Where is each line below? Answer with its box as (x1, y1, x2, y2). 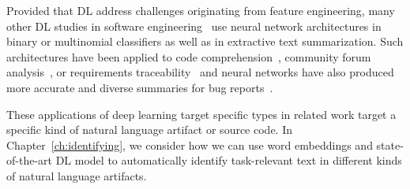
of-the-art (6, 152, 52, 169)
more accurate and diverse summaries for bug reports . (6, 79, 273, 95)
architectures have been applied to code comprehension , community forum (6, 48, 371, 65)
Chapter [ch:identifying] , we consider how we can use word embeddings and (6, 136, 373, 153)
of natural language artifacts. (6, 167, 147, 183)
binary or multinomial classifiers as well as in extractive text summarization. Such (6, 33, 404, 50)
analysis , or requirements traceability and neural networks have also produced (6, 64, 394, 80)
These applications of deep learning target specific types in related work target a (6, 106, 397, 122)
